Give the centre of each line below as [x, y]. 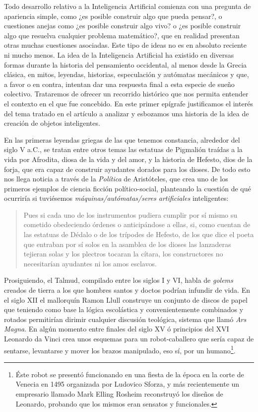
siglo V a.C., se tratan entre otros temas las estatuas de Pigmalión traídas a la [123, 149]
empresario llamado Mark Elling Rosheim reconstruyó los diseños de [119, 394]
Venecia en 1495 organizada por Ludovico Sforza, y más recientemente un [128, 384]
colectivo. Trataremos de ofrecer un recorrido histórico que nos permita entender [126, 94]
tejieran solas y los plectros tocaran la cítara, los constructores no [123, 254]
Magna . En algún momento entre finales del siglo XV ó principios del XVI [117, 329]
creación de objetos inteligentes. [52, 123]
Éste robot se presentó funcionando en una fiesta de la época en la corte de [130, 374]
